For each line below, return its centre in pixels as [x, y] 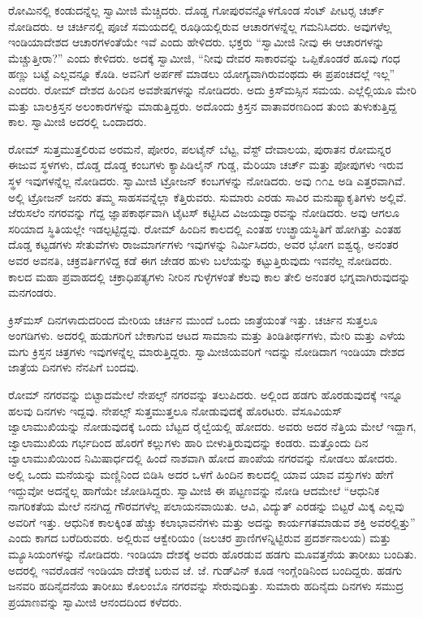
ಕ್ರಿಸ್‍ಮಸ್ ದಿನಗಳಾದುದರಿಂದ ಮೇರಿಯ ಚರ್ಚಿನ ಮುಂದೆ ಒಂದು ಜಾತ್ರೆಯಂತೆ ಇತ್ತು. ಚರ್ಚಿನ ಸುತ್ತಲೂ [193, 319]
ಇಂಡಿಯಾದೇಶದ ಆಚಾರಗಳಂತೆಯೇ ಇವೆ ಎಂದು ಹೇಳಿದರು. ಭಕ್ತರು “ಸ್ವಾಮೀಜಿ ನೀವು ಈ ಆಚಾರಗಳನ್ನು [196, 42]
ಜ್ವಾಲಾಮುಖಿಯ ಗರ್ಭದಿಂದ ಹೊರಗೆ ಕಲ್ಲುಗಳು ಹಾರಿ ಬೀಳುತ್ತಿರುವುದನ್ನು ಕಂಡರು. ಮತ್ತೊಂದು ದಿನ [188, 442]
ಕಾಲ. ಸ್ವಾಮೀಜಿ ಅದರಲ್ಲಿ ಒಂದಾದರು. [78, 122]
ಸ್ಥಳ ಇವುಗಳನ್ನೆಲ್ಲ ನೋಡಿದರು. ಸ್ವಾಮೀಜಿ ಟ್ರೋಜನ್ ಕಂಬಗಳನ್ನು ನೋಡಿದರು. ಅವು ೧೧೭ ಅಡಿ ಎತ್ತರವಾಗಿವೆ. [207, 180]
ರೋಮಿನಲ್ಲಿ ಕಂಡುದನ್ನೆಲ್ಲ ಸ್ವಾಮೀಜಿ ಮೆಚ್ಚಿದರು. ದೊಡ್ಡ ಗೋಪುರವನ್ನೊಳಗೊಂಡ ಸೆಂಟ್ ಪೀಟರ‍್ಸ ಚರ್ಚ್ [196, 10]
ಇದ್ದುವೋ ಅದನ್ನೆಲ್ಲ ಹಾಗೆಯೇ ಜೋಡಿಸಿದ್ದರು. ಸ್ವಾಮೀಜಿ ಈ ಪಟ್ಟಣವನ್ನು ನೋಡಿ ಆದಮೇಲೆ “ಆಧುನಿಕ [194, 490]
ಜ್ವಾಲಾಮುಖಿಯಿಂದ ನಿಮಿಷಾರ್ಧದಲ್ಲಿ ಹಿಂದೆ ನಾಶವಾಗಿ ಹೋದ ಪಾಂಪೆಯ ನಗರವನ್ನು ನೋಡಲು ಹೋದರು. [203, 458]
